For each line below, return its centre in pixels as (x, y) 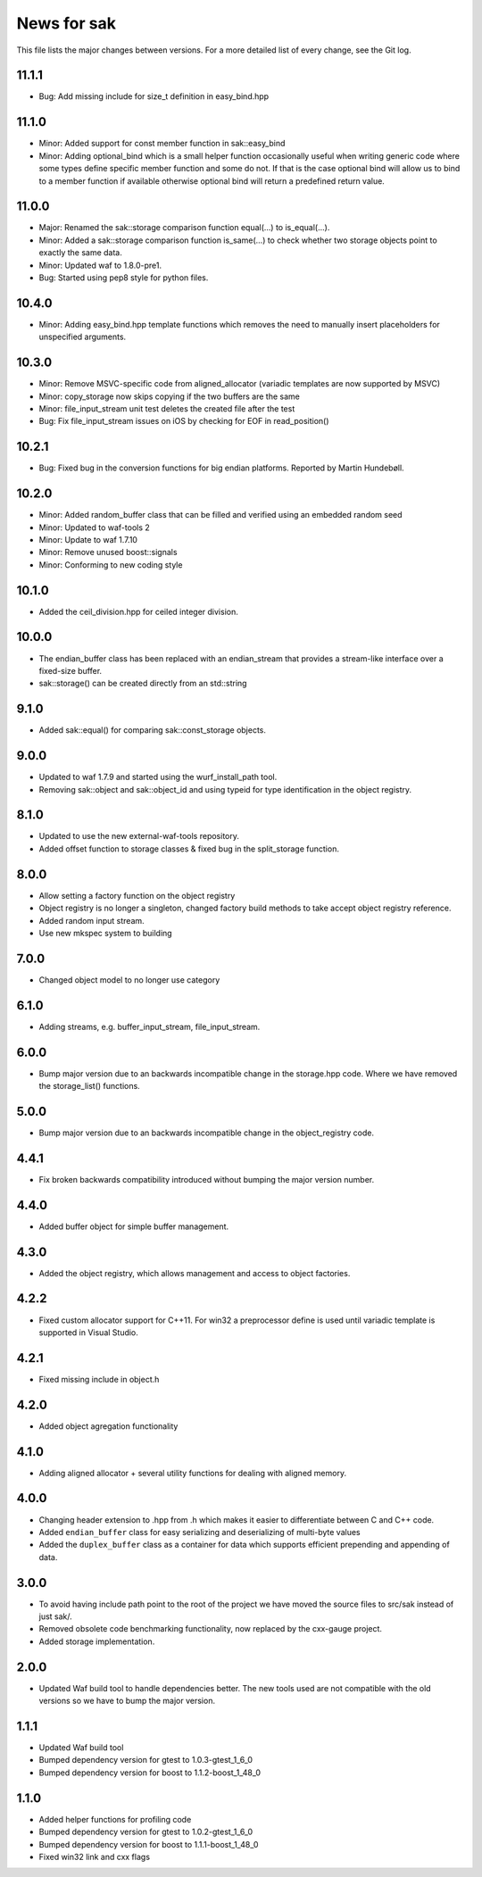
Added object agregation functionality (108, 1426)
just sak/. (56, 1616)
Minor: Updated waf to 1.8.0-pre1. (100, 265)
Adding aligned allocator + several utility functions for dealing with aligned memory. (193, 1473)
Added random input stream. (91, 920)
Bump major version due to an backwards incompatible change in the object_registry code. (207, 1133)
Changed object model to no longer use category (129, 980)
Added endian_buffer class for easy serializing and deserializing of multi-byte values (199, 1532)
